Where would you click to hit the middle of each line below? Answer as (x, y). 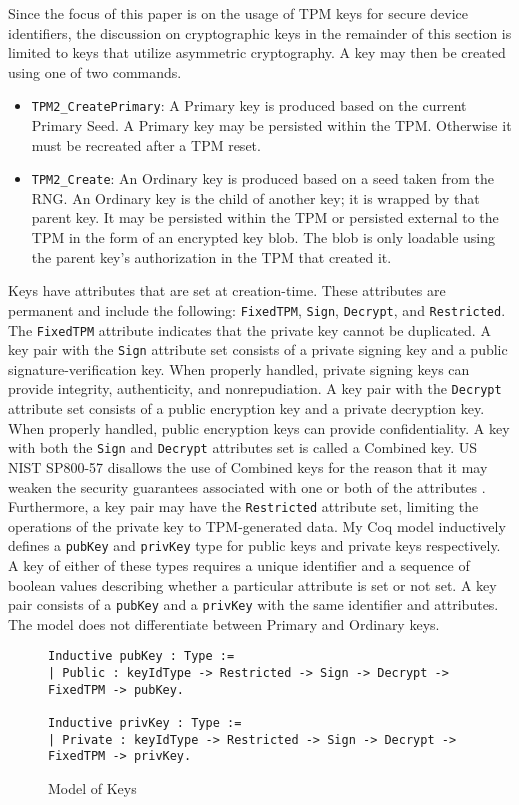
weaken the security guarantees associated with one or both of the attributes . (247, 486)
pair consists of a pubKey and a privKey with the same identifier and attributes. (253, 604)
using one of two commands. (95, 71)
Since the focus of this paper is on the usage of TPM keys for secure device (238, 13)
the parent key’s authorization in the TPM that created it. (211, 256)
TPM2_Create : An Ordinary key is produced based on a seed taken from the (262, 178)
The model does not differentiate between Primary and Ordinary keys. (224, 623)
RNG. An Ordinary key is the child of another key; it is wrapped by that (255, 197)
